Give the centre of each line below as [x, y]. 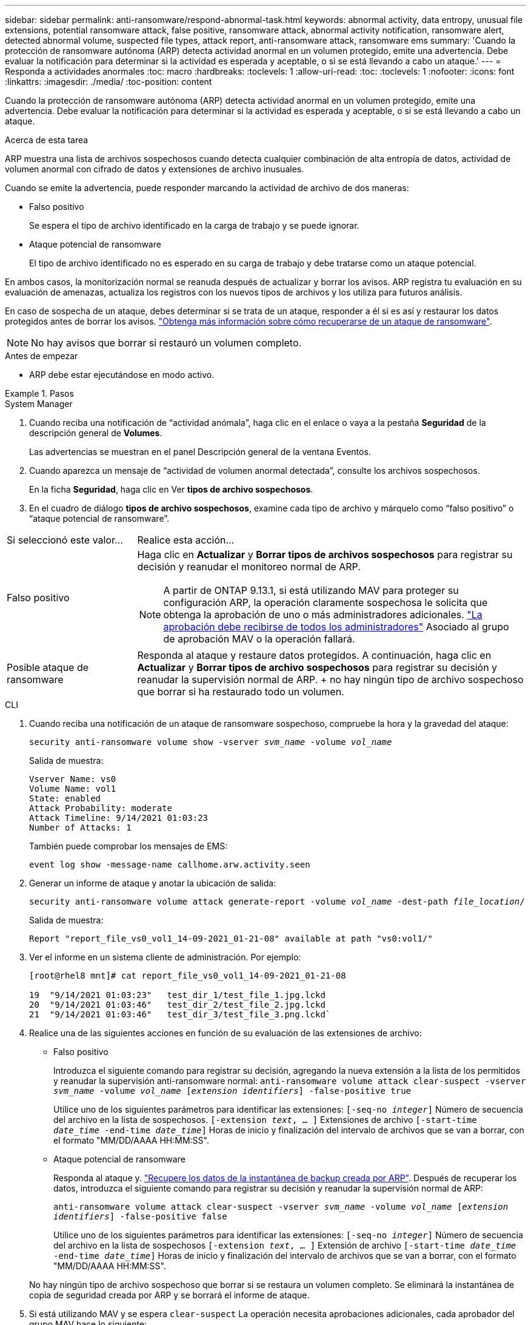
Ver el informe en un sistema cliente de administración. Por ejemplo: [165, 957]
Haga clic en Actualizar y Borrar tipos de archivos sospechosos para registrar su [325, 555]
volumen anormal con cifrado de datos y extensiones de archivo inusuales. [155, 169]
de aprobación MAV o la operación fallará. [259, 639]
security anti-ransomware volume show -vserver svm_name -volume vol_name [211, 742]
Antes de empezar [42, 356]
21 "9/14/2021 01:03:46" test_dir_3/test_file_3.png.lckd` [180, 1014]
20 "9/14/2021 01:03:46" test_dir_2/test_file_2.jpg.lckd [177, 1005]
